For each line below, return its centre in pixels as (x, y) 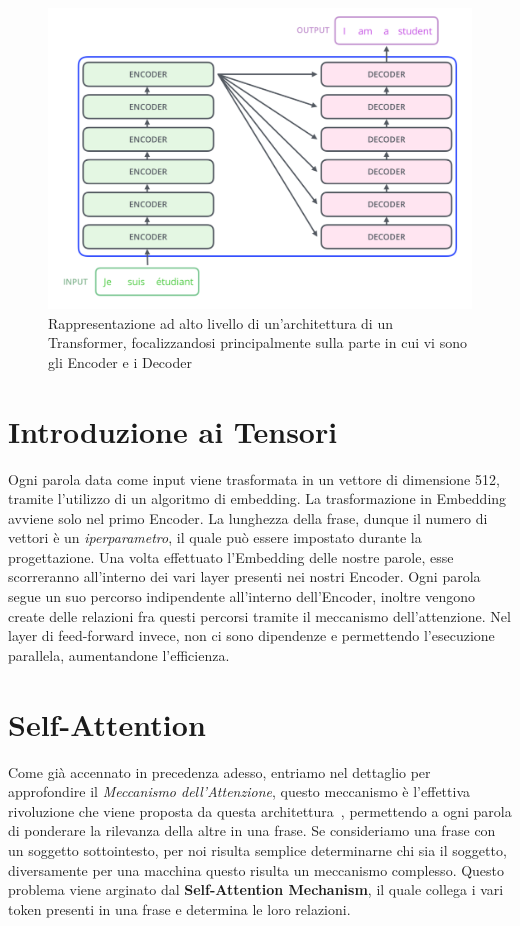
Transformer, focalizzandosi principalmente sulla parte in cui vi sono (257, 342)
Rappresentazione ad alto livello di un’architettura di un (220, 322)
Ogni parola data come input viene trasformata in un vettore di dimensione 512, (254, 478)
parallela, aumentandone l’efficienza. (119, 654)
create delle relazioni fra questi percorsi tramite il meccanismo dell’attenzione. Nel (259, 615)
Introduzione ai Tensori (173, 430)
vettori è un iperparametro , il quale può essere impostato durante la (215, 537)
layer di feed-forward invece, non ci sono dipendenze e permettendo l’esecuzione (251, 635)
